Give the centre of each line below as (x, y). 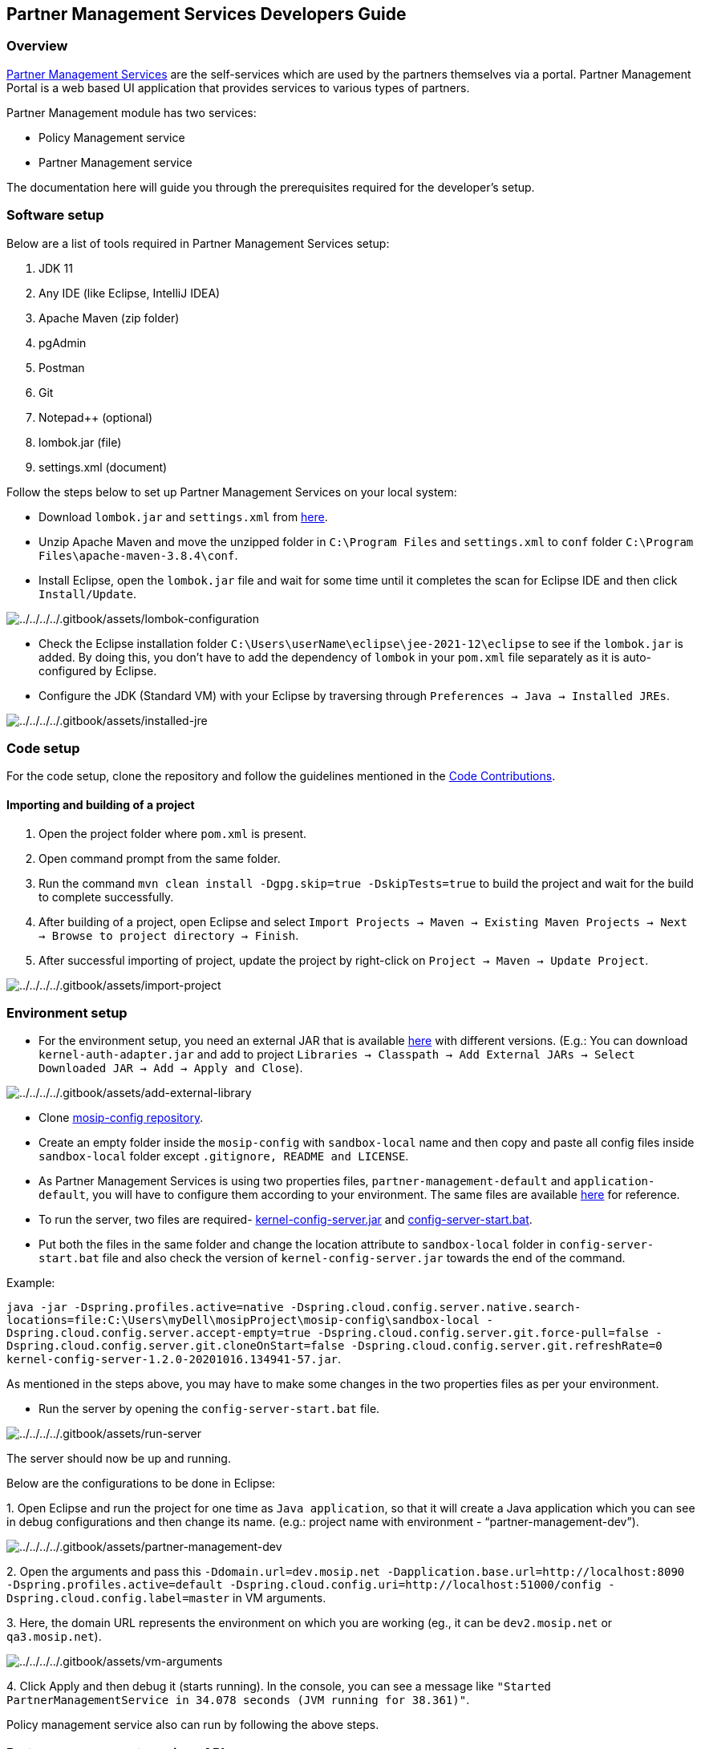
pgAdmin (63, 342)
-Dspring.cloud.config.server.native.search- (436, 1308)
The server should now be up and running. (119, 1459)
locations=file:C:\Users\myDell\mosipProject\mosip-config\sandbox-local (243, 1320)
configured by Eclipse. (98, 670)
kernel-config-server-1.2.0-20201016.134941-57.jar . (174, 1359)
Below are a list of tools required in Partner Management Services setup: (198, 243)
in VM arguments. (280, 1598)
